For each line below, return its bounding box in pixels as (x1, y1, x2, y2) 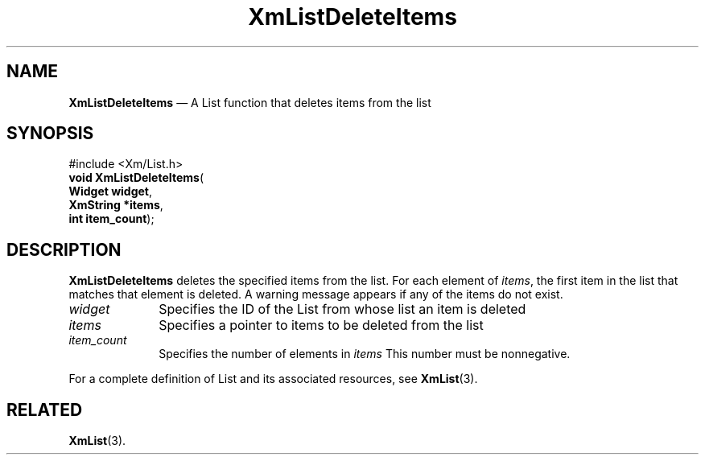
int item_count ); (68, 212, 155, 226)
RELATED (6, 399, 83, 420)
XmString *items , (68, 198, 163, 212)
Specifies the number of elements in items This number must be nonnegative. (159, 347, 571, 361)
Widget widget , (68, 184, 153, 199)
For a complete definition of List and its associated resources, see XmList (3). (68, 372, 478, 386)
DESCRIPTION (6, 239, 122, 260)
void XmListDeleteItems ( (68, 171, 204, 185)
